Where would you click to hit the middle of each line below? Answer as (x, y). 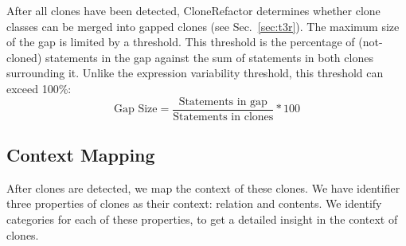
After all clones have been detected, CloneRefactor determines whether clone (193, 10)
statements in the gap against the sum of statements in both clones (209, 57)
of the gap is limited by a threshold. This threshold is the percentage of (181, 42)
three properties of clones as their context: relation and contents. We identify (194, 203)
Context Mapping (81, 155)
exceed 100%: (39, 88)
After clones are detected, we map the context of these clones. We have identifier (203, 187)
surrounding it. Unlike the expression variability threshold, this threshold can (195, 73)
